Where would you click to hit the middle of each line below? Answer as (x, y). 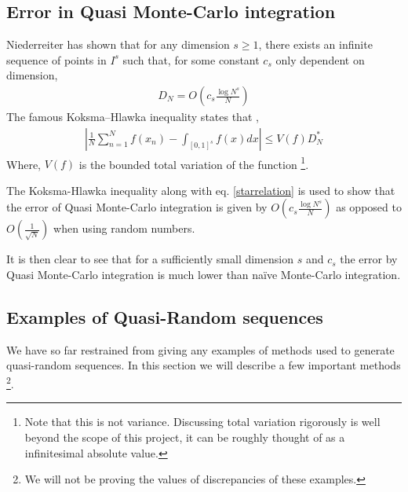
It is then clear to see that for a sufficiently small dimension (150, 259)
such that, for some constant (191, 59)
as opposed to (369, 207)
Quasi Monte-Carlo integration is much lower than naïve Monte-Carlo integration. (204, 275)
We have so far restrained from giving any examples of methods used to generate (200, 349)
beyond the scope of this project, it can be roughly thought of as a (185, 437)
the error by (369, 259)
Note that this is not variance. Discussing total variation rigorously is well (202, 422)
